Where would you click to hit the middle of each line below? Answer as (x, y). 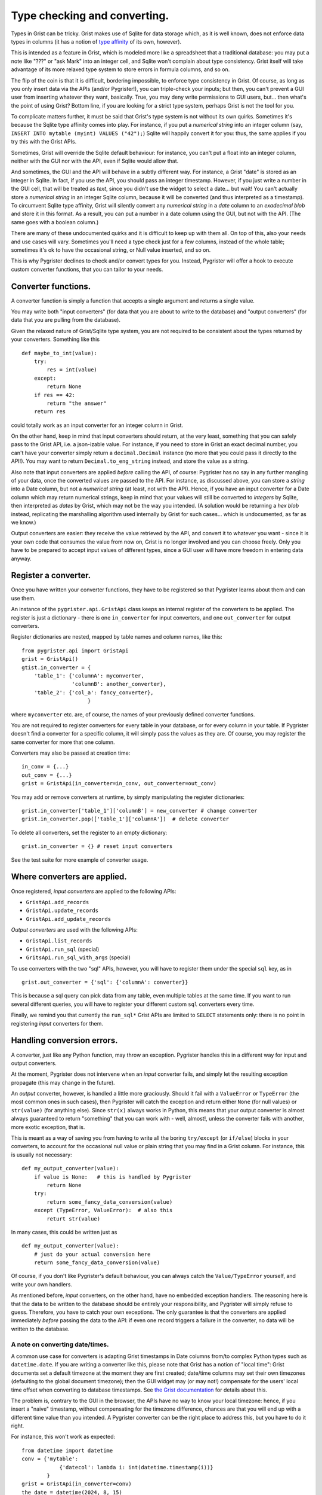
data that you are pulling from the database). (66, 320)
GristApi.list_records (59, 941)
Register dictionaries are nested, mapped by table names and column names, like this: (117, 637)
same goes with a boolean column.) (55, 222)
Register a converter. (51, 576)
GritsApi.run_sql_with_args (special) (78, 957)
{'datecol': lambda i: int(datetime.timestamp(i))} (137, 1467)
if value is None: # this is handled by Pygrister (113, 1177)
